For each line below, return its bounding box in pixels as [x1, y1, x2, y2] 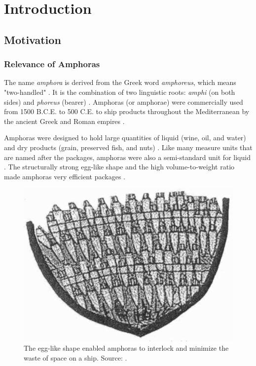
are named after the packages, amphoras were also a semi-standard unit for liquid [4, 152, 251, 162]
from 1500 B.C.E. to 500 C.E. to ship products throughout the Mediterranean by [4, 106, 250, 117]
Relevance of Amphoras [4, 58, 100, 70]
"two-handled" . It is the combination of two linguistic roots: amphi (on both [4, 86, 235, 97]
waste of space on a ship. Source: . [24, 352, 127, 363]
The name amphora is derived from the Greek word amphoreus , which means [4, 77, 236, 87]
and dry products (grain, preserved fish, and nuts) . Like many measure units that [4, 142, 253, 152]
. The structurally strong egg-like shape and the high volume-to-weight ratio [4, 162, 235, 172]
